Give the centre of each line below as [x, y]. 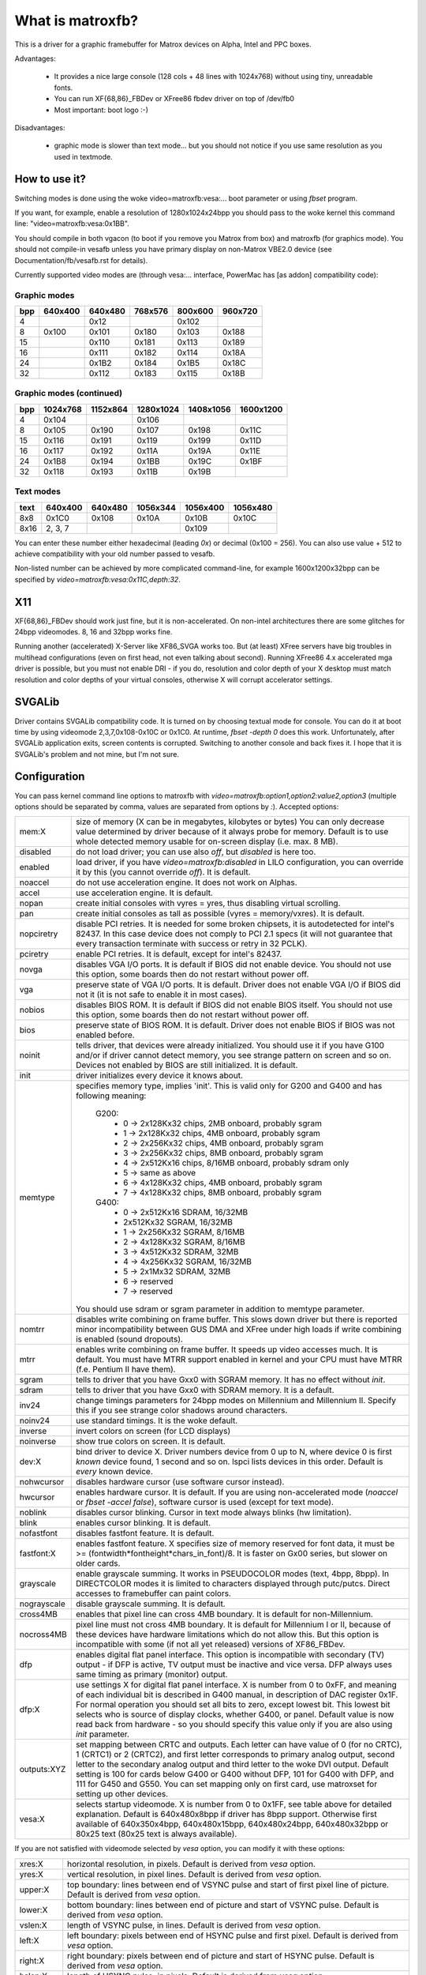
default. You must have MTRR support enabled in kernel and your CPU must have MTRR [239, 1360]
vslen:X [33, 1925]
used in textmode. [84, 156]
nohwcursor [42, 1482]
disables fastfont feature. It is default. [145, 1533]
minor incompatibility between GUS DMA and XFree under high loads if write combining [239, 1330]
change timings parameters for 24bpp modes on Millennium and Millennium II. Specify [236, 1401]
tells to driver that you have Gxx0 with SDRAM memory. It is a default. [205, 1390]
